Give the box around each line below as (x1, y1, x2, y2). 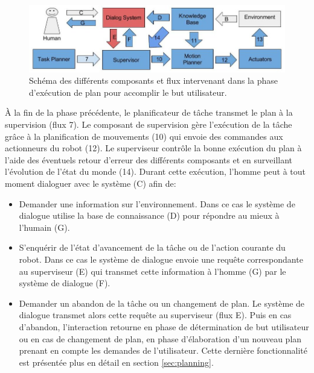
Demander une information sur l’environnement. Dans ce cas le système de (19, 197, 295, 210)
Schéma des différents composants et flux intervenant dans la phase (29, 74, 278, 87)
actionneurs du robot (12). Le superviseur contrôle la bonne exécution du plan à (5, 142, 302, 154)
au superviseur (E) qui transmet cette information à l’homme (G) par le (19, 265, 286, 277)
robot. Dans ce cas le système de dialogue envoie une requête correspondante (19, 253, 303, 266)
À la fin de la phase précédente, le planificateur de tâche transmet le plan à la (5, 106, 293, 119)
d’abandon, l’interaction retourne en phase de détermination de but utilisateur (19, 320, 309, 333)
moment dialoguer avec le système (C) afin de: (5, 177, 176, 190)
